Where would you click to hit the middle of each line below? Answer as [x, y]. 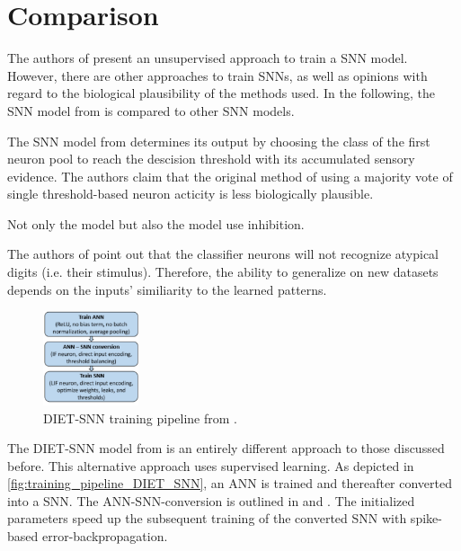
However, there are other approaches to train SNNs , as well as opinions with [217, 75]
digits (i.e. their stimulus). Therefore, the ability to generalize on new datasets [223, 272]
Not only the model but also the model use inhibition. [156, 223]
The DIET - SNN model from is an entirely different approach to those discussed [226, 448]
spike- [426, 518]
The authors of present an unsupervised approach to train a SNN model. [208, 58]
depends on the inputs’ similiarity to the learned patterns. [167, 289]
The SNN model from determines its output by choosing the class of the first [219, 141]
